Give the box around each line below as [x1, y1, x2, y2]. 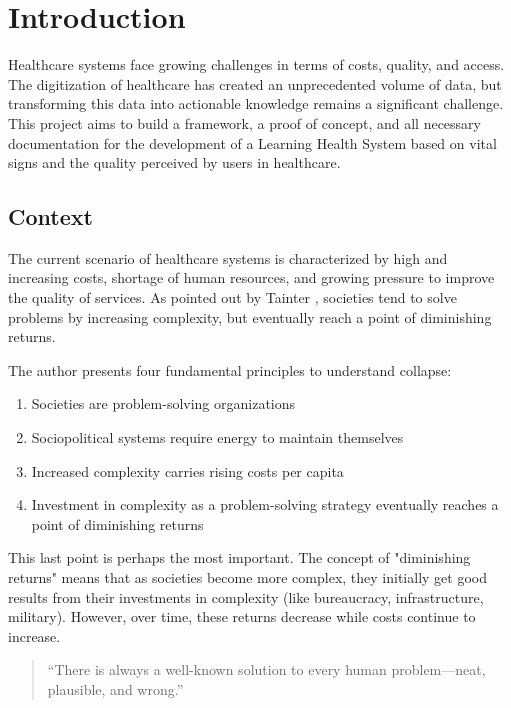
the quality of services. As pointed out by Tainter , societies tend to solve [8, 287, 457, 308]
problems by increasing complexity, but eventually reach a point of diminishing [8, 306, 492, 327]
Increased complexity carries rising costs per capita [31, 460, 344, 481]
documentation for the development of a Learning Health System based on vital [8, 132, 497, 153]
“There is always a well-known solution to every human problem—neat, [47, 659, 486, 680]
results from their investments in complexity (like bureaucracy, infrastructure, [8, 586, 484, 607]
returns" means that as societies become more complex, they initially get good [8, 567, 487, 588]
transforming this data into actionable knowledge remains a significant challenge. [8, 93, 504, 114]
